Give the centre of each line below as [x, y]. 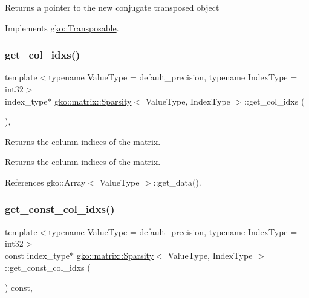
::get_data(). [177, 182]
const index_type [37, 255]
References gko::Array [45, 182]
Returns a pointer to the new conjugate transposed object [112, 7]
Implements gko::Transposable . [62, 28]
